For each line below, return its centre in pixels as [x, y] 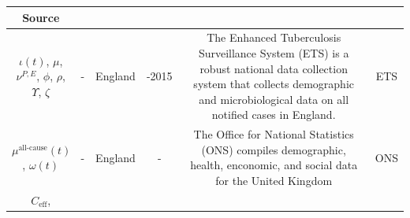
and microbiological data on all [274, 99]
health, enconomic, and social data [274, 165]
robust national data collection [274, 68]
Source [41, 17]
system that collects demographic [274, 84]
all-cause [33, 148]
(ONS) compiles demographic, [274, 149]
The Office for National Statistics [274, 134]
